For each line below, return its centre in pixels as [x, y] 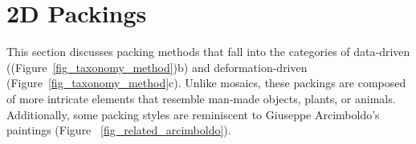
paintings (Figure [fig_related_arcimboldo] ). [119, 130]
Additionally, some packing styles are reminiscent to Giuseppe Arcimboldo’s [193, 114]
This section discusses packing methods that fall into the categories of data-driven [208, 52]
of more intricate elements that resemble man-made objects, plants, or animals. [201, 98]
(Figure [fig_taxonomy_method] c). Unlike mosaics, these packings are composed [206, 83]
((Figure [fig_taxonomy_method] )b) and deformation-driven [157, 67]
